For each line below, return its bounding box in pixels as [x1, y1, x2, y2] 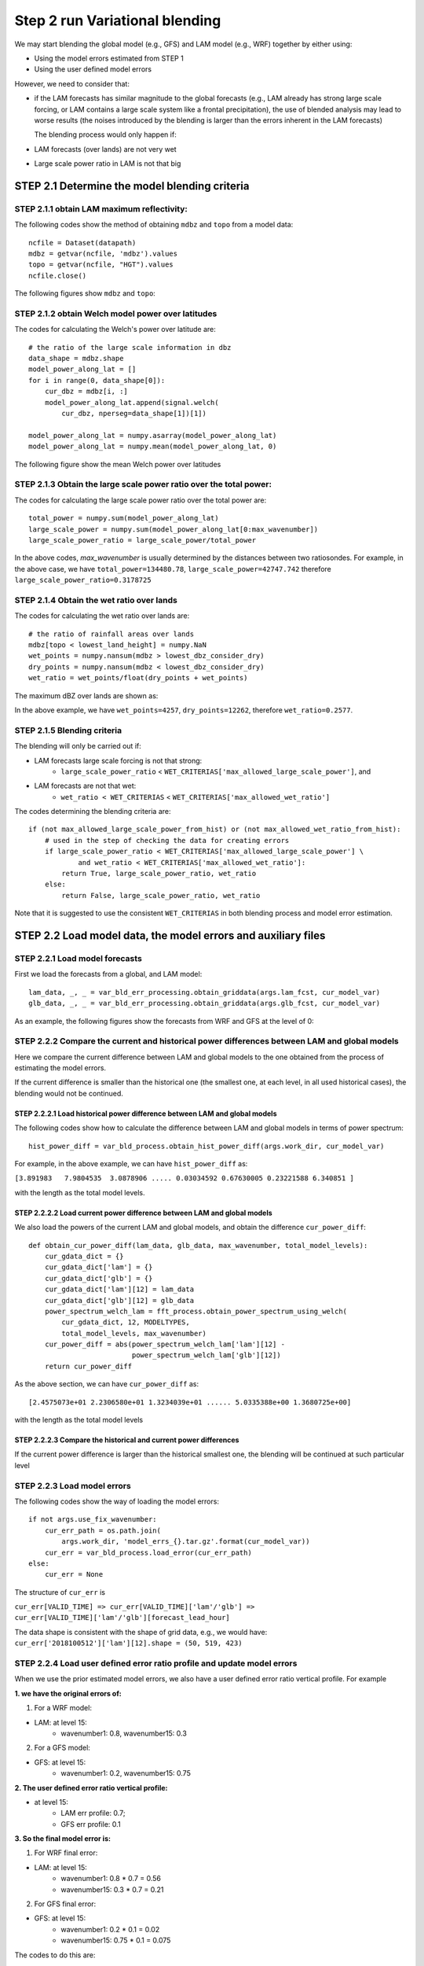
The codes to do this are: [14, 1950, 96, 1960]
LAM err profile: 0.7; [60, 1809, 126, 1818]
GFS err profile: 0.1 [60, 1819, 121, 1828]
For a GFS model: [34, 1743, 90, 1753]
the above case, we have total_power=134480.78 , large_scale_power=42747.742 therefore [14, 564, 331, 573]
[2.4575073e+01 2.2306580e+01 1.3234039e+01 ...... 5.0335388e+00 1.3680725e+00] [28, 1397, 352, 1407]
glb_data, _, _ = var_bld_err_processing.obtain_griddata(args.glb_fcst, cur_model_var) [28, 999, 381, 1008]
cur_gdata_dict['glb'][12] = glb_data [44, 1296, 195, 1305]
